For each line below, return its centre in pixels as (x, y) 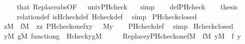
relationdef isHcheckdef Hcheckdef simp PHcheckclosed (107, 16)
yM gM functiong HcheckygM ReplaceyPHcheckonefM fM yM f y (122, 35)
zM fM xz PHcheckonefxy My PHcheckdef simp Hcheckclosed (119, 26)
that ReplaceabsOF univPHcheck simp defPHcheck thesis (127, 6)
